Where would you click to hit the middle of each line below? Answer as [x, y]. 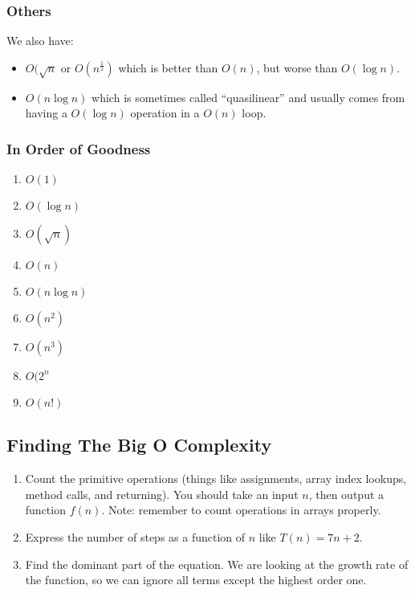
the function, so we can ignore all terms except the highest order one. [196, 580]
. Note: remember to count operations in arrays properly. [241, 510]
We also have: [40, 41]
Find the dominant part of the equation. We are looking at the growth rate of [217, 564]
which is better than [168, 67]
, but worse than [297, 67]
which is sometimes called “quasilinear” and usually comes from [248, 97]
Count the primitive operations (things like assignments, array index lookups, [216, 478]
